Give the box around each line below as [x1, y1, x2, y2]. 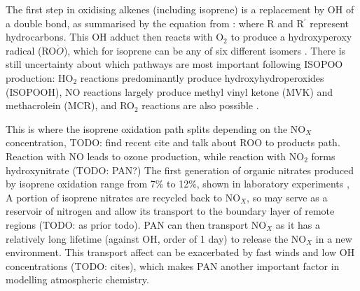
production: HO [6, 70, 74, 85]
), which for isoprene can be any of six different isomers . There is [63, 43, 346, 57]
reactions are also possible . [141, 98, 259, 113]
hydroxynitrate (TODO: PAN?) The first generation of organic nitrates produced [6, 162, 354, 177]
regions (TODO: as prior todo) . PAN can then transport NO [6, 217, 267, 232]
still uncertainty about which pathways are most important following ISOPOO [6, 57, 343, 71]
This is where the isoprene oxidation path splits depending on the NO [6, 121, 306, 136]
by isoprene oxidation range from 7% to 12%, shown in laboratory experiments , [6, 176, 349, 191]
